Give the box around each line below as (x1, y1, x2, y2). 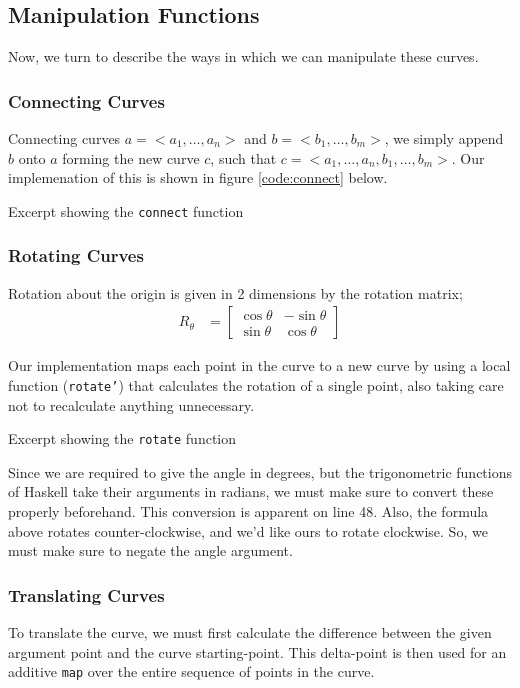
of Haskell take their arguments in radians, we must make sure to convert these (8, 481, 494, 502)
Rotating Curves (8, 243, 144, 268)
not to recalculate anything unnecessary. (8, 394, 255, 415)
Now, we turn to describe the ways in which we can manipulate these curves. (8, 46, 479, 67)
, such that (210, 147, 277, 168)
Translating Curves (8, 582, 165, 607)
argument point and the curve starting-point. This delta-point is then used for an (8, 641, 507, 662)
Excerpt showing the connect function (8, 200, 244, 221)
